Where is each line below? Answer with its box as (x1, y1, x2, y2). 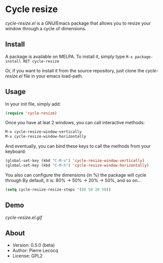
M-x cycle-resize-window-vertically (5, 129, 82, 134)
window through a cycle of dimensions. (5, 25, 87, 31)
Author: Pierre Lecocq (12, 247, 59, 253)
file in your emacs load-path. (23, 73, 83, 79)
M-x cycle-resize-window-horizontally (5, 134, 86, 139)
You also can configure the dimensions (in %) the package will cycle (5, 172, 146, 178)
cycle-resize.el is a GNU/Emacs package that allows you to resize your (5, 20, 151, 26)
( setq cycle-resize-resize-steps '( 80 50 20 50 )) (5, 187, 111, 192)
